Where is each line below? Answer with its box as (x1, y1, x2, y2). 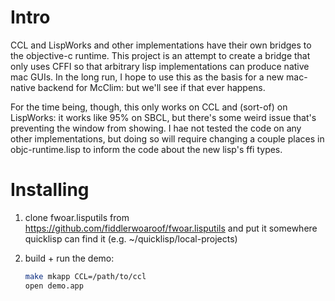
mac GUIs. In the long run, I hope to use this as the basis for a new (10, 71, 285, 83)
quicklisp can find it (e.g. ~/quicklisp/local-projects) (24, 232, 238, 245)
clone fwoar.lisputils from (24, 211, 130, 223)
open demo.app (24, 281, 84, 291)
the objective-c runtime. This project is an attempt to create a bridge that (10, 49, 311, 61)
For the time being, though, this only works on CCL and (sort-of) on (10, 101, 288, 113)
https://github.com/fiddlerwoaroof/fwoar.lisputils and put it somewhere (24, 222, 318, 234)
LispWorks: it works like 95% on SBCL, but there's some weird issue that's (10, 111, 317, 123)
